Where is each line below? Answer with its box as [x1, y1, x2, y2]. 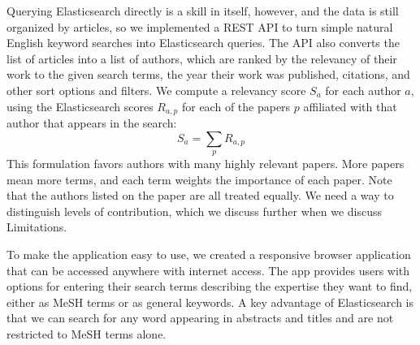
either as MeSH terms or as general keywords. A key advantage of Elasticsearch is [6, 293, 414, 310]
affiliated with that [303, 97, 397, 114]
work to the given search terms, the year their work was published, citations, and [6, 66, 410, 83]
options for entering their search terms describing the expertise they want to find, [6, 278, 413, 295]
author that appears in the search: [6, 114, 177, 132]
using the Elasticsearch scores [6, 97, 154, 114]
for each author [325, 81, 401, 98]
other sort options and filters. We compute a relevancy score [6, 81, 306, 98]
